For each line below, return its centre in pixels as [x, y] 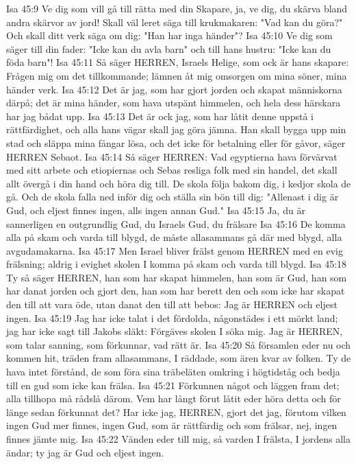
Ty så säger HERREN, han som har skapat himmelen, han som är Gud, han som [177, 277]
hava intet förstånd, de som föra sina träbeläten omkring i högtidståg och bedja [173, 372]
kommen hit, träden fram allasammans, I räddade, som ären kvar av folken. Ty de [179, 358]
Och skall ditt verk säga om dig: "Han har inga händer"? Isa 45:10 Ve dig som [169, 35]
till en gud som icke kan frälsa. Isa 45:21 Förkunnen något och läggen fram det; [173, 385]
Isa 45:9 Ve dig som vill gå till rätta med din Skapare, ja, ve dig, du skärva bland [177, 8]
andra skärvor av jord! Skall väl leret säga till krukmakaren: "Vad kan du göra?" [175, 22]
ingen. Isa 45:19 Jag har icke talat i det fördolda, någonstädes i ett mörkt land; [172, 317]
